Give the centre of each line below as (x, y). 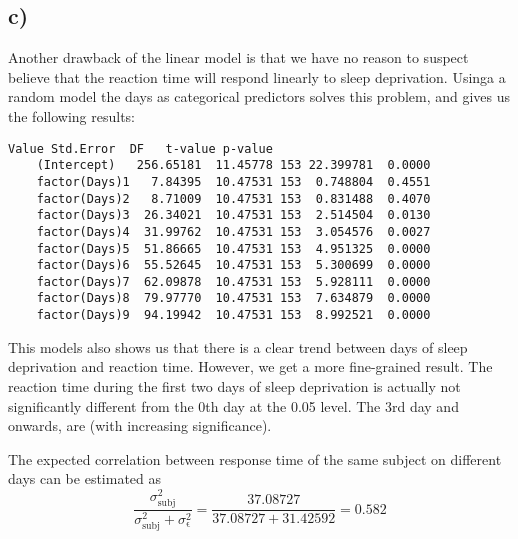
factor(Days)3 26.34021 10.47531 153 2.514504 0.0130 (233, 215)
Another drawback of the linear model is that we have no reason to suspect (238, 57)
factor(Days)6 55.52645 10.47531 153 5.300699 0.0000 (233, 265)
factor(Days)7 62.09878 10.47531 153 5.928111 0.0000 (233, 281)
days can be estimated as (85, 478)
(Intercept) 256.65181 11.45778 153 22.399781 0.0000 (233, 165)
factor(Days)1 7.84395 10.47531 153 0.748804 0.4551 (233, 181)
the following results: (71, 115)
